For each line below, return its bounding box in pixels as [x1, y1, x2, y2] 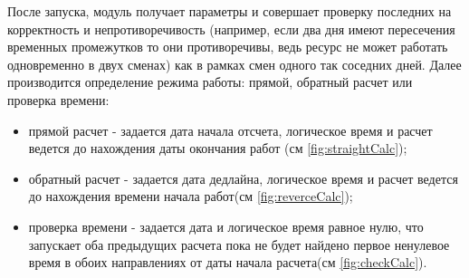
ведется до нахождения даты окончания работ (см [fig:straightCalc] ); [28, 139, 407, 158]
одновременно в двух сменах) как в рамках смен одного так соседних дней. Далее [7, 54, 462, 73]
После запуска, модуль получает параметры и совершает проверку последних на [7, 2, 452, 20]
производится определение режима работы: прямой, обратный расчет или [7, 72, 413, 91]
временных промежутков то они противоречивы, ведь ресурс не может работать [7, 37, 448, 56]
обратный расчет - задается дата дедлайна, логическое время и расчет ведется [28, 168, 458, 187]
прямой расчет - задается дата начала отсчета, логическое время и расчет [28, 120, 433, 139]
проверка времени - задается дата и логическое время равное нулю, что [28, 216, 424, 235]
